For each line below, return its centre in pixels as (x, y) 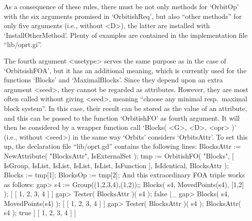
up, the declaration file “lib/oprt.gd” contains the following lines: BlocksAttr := (122, 146)
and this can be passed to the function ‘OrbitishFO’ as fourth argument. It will (122, 118)
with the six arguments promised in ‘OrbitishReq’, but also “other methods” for (123, 16)
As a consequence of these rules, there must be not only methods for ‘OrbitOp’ (121, 6)
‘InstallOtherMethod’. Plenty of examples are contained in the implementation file (126, 35)
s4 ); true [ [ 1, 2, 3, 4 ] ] (40, 213)
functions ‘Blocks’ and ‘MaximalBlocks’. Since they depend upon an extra (114, 80)
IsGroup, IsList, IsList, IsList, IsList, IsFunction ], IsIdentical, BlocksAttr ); (117, 165)
